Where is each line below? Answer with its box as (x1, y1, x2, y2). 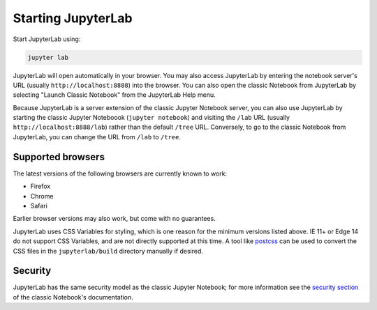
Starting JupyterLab (13, 10, 133, 26)
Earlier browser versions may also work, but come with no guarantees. (13, 215, 216, 223)
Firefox (30, 182, 51, 191)
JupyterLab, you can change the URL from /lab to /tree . (13, 132, 182, 141)
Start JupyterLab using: (13, 35, 81, 43)
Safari (30, 201, 48, 210)
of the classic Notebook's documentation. (13, 293, 134, 301)
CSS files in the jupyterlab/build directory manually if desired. (13, 247, 204, 255)
